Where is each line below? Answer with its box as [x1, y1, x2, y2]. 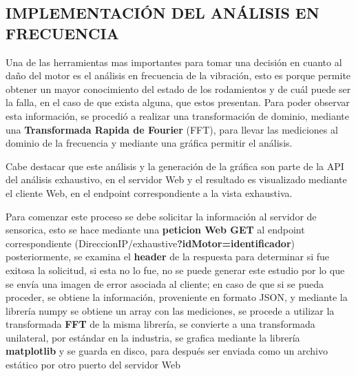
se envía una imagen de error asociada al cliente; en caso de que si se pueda [6, 276, 324, 291]
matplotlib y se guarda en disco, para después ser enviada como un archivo [6, 344, 328, 358]
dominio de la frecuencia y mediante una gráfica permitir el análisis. [6, 136, 293, 150]
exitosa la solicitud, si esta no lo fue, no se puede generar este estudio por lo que [6, 262, 345, 277]
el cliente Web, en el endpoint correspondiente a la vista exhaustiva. [6, 185, 293, 200]
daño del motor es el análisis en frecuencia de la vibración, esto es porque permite [6, 68, 351, 83]
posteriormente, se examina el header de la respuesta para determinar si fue [6, 249, 330, 264]
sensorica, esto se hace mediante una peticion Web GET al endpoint [6, 222, 305, 237]
